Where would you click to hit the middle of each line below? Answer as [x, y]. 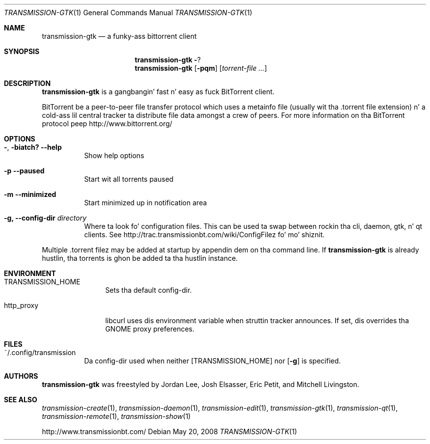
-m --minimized [30, 194]
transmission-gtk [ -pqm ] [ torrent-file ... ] [201, 68]
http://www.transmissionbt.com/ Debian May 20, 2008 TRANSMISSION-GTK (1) [170, 431]
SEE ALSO [21, 400]
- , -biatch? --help [33, 147]
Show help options [114, 155]
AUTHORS [21, 376]
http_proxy [21, 305]
